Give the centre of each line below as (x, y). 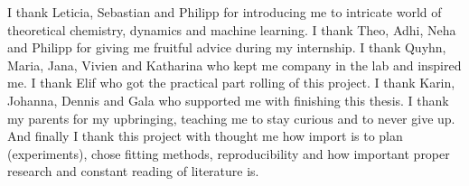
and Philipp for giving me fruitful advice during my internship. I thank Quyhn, (227, 47)
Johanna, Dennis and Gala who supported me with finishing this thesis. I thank (228, 100)
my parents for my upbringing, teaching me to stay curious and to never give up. (231, 118)
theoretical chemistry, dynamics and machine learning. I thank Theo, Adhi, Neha (232, 29)
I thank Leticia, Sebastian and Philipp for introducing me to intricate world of (225, 12)
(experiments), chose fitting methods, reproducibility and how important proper (229, 153)
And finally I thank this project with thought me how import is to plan (205, 136)
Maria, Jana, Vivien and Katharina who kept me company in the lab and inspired (234, 65)
